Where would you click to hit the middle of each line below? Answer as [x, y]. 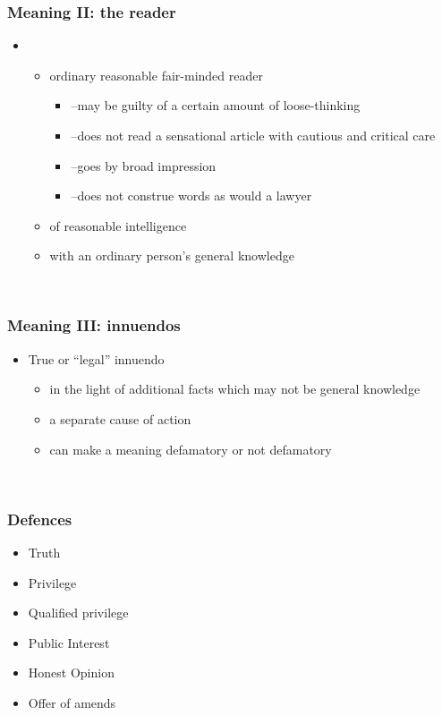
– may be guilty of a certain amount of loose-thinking [216, 105]
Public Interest [69, 642]
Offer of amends [72, 702]
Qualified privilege [78, 613]
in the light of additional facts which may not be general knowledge [235, 389]
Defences [40, 519]
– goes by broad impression [144, 165]
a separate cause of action [120, 418]
